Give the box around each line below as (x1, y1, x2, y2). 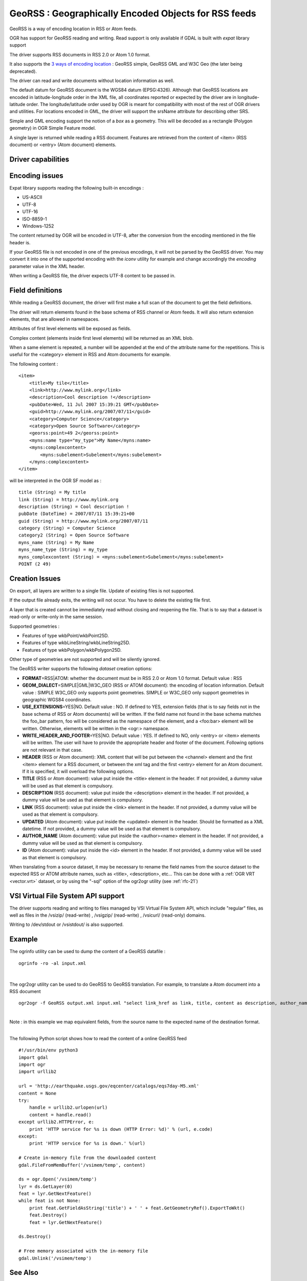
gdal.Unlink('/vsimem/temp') (18, 1255, 92, 1261)
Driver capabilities (9, 155, 70, 163)
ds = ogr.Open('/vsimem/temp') (18, 1176, 97, 1182)
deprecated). (9, 68, 37, 74)
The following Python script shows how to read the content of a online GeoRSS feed (9, 1035, 187, 1041)
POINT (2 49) (18, 561, 51, 567)
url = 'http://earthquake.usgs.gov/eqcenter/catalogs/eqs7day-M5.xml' (18, 1083, 200, 1089)
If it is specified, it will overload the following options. (22, 768, 135, 774)
